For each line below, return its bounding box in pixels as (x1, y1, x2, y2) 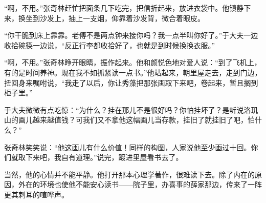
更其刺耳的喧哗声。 (4, 189, 69, 199)
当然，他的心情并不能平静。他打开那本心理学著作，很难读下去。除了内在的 (4, 169, 255, 179)
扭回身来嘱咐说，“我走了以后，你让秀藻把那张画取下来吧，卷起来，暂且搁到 (4, 77, 258, 88)
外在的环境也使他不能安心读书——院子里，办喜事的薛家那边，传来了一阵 (18, 179, 262, 190)
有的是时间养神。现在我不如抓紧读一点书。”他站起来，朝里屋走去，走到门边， (4, 67, 262, 77)
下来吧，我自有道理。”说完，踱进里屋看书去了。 (25, 152, 183, 163)
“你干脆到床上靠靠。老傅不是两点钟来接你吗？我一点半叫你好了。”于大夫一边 (4, 30, 258, 40)
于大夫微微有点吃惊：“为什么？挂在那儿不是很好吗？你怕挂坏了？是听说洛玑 (4, 104, 258, 115)
